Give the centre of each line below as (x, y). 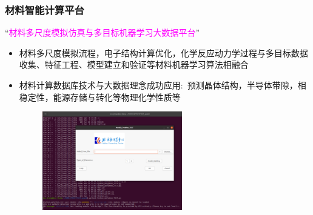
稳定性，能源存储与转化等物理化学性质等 (100, 97)
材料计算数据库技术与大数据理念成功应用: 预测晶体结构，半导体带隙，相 (163, 85)
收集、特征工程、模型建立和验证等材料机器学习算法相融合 (134, 64)
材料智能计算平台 (45, 9)
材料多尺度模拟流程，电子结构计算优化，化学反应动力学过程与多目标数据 (163, 52)
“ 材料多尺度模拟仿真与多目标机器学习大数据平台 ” (103, 32)
